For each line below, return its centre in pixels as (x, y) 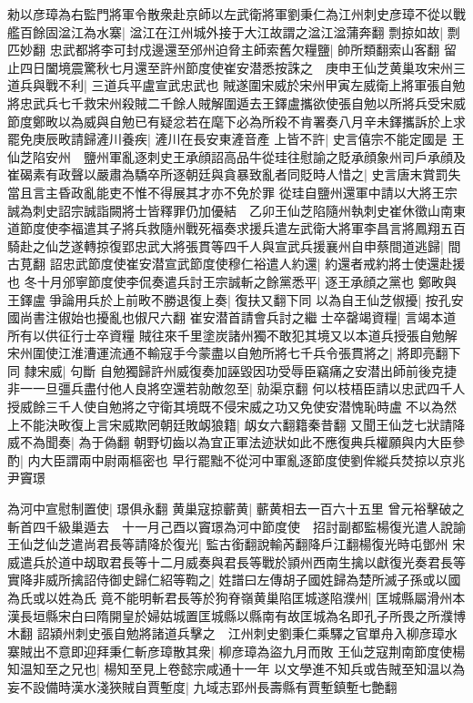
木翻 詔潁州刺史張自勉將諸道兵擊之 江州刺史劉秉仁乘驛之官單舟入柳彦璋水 (232, 633)
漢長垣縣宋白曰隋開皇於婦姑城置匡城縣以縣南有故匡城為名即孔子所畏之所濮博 (236, 615)
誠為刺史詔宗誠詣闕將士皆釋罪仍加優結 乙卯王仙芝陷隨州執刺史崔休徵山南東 (236, 210)
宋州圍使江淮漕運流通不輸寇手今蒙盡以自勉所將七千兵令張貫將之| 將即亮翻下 (234, 353)
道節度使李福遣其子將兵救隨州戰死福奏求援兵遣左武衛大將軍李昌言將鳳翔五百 (236, 228)
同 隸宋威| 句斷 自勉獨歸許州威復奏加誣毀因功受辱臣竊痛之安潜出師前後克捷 (232, 370)
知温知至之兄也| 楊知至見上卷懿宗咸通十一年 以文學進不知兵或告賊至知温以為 (236, 669)
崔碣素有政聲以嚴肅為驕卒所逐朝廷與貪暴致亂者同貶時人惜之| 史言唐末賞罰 (228, 174)
